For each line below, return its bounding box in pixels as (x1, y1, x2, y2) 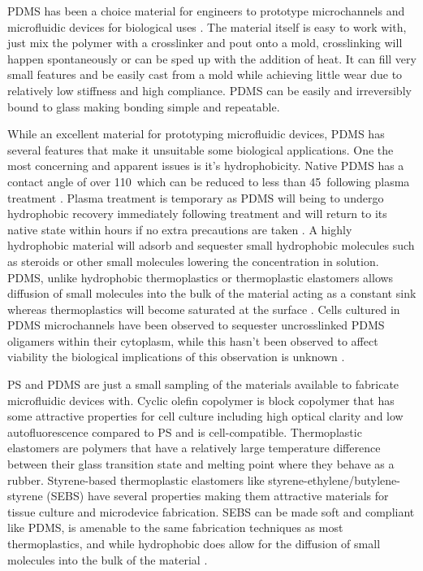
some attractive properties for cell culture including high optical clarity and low (7, 408, 404, 425)
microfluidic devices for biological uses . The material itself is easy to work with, (7, 18, 407, 35)
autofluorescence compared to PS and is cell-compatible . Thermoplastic (7, 423, 362, 440)
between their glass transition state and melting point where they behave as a (7, 455, 395, 473)
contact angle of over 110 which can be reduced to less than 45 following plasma (7, 172, 410, 190)
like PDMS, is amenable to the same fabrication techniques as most (7, 519, 343, 536)
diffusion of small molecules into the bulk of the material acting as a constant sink (7, 285, 417, 302)
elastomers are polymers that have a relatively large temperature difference (7, 439, 381, 456)
